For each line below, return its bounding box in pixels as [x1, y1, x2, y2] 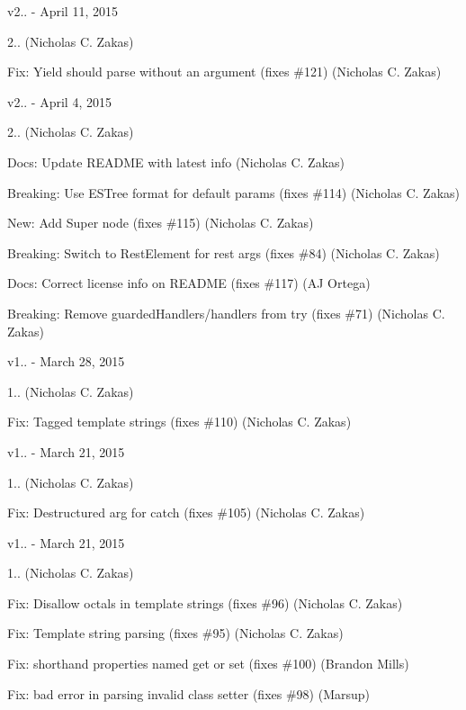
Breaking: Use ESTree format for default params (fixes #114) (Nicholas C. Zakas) [7, 183, 461, 202]
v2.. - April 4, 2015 [7, 92, 112, 111]
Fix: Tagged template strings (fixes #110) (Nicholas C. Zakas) [7, 412, 352, 431]
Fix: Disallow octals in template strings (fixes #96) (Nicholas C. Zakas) [7, 593, 403, 612]
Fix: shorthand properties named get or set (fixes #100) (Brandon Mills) [7, 654, 409, 673]
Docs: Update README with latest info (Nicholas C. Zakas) [7, 152, 345, 171]
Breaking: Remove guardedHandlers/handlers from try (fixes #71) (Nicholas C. [7, 303, 445, 322]
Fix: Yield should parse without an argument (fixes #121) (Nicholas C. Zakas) [7, 62, 442, 81]
